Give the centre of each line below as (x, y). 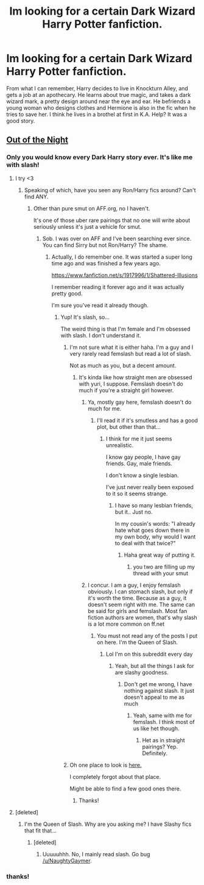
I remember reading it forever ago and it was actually (118, 287)
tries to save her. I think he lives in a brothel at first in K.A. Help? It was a (97, 114)
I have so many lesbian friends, (154, 505)
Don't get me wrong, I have (158, 684)
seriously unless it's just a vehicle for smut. (87, 226)
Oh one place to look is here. (106, 765)
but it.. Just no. (134, 512)
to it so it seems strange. (137, 493)
